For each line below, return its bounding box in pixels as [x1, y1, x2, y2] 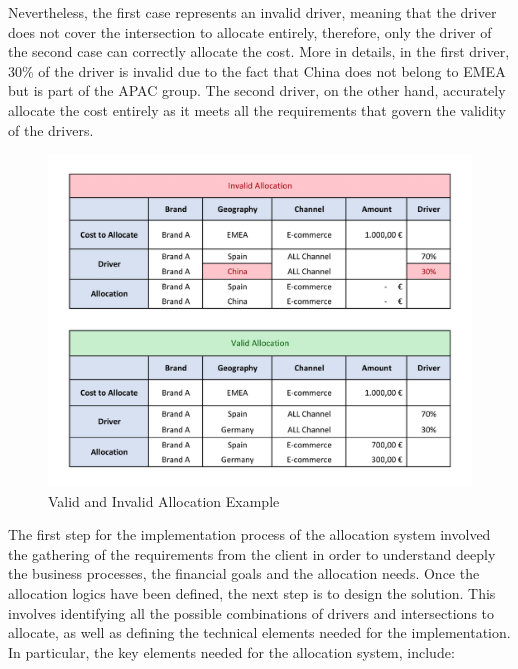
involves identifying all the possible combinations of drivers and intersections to [8, 602, 495, 623]
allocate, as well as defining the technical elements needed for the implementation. [8, 622, 511, 643]
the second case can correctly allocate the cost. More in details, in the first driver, [8, 41, 510, 62]
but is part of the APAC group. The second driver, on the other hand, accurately [8, 80, 506, 101]
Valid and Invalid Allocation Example [48, 490, 280, 511]
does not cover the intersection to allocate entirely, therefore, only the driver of [8, 21, 492, 42]
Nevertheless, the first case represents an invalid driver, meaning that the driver [8, 2, 497, 22]
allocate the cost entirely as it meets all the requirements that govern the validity [8, 99, 506, 120]
